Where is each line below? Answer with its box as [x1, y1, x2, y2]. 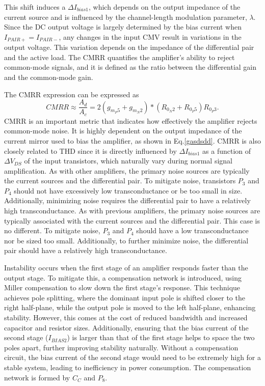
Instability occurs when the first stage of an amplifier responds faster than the [4, 262, 248, 273]
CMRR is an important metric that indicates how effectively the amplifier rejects [4, 115, 257, 126]
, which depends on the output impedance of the [88, 2, 241, 12]
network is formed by [4, 372, 70, 382]
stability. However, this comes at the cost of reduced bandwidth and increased [4, 312, 248, 322]
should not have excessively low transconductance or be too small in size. [14, 185, 243, 196]
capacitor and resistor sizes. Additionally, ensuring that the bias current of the [4, 322, 249, 333]
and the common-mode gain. [4, 72, 93, 82]
